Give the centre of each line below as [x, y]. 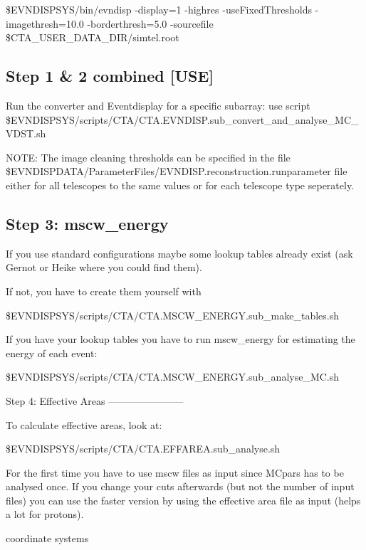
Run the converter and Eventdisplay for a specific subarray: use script [158, 105]
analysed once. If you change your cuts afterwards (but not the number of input [180, 486]
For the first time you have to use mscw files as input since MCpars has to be [175, 472]
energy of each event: [52, 353]
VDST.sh [26, 133]
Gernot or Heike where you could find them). [104, 267]
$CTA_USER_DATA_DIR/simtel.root [93, 37]
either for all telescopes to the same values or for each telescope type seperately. [180, 185]
